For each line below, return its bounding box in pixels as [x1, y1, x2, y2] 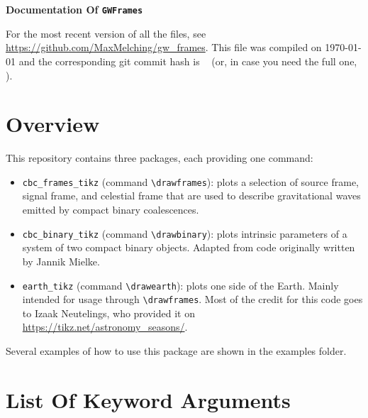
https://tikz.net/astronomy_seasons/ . [22, 319, 188, 334]
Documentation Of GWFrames [6, 2, 143, 16]
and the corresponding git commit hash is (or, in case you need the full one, [18, 53, 357, 68]
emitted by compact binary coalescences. [22, 202, 199, 217]
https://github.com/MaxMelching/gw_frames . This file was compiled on [6, 40, 322, 55]
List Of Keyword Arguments [6, 385, 291, 414]
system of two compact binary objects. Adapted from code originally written [22, 240, 355, 255]
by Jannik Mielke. [22, 253, 100, 268]
